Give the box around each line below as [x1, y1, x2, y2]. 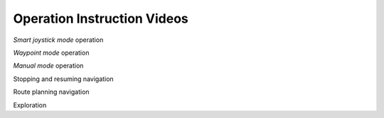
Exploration [13, 100, 47, 109]
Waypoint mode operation [13, 48, 90, 57]
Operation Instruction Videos [13, 11, 188, 26]
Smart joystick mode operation [13, 36, 104, 44]
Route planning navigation [13, 87, 90, 96]
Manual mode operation [13, 61, 84, 70]
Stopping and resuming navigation [13, 75, 114, 83]
